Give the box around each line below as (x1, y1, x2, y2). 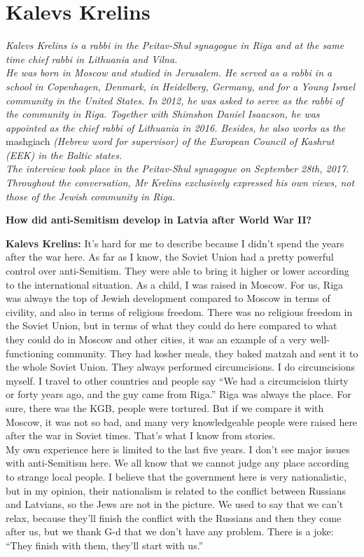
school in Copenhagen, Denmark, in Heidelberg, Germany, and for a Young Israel (6, 78, 356, 93)
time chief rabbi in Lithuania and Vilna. (6, 51, 178, 66)
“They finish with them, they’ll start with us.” (6, 537, 204, 552)
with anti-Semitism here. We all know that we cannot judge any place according (6, 455, 349, 470)
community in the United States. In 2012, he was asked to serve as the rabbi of (6, 92, 344, 107)
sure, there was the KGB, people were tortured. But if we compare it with (6, 400, 324, 415)
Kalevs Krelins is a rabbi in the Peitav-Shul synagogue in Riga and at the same (6, 38, 344, 53)
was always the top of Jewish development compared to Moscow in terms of (6, 291, 330, 305)
